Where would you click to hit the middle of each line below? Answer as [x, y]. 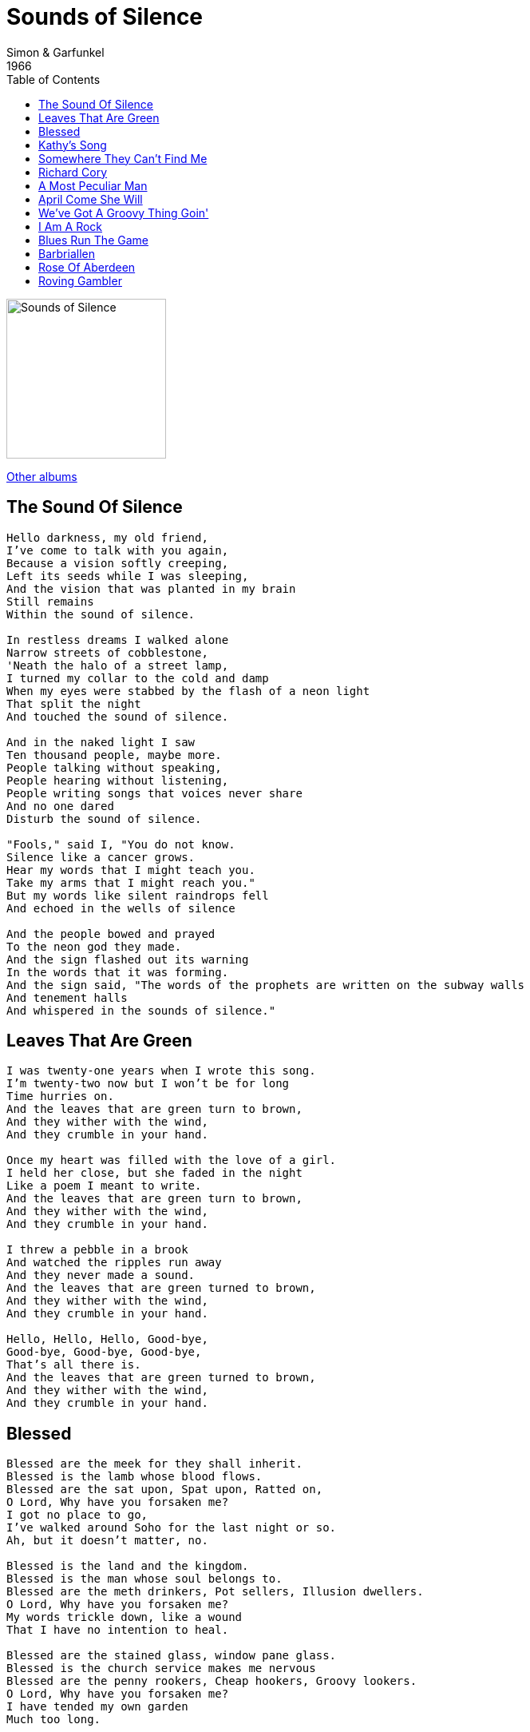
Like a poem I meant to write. [104, 1186]
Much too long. [54, 1720]
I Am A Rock [71, 226]
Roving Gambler [80, 280]
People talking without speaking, [114, 767]
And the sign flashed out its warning [128, 959]
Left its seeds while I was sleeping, [128, 576]
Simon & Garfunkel [55, 52]
